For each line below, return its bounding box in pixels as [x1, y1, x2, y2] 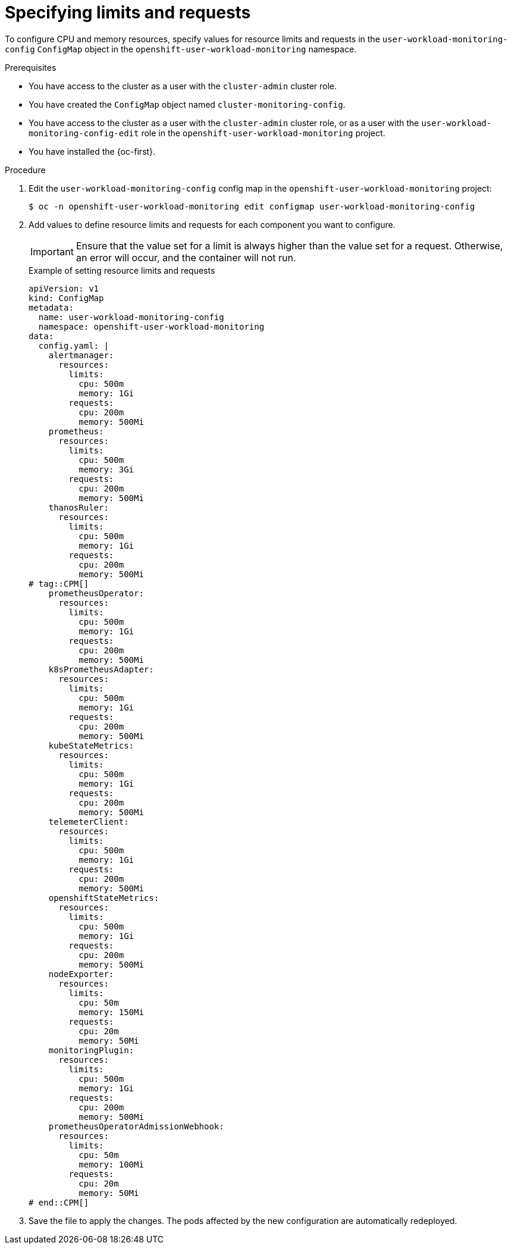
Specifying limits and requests [5, 2, 251, 23]
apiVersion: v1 [29, 283, 99, 293]
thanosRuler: [48, 502, 109, 512]
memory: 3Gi [79, 464, 134, 474]
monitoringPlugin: [48, 1045, 134, 1055]
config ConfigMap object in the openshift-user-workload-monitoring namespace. [5, 43, 357, 54]
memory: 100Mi [79, 1159, 144, 1169]
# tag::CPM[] [29, 578, 89, 588]
